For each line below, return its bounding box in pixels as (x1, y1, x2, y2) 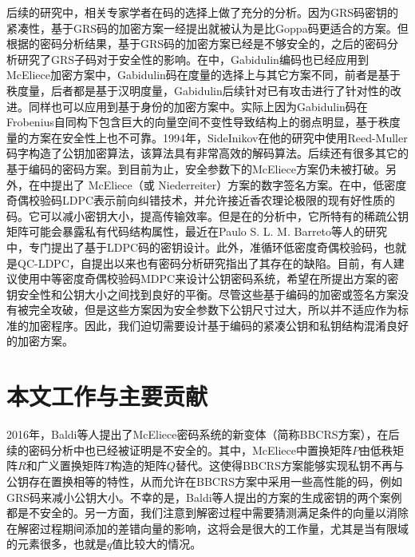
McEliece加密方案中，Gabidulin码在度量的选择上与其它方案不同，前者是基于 (6, 66, 401, 83)
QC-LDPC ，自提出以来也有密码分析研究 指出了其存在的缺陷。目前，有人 (17, 254, 393, 271)
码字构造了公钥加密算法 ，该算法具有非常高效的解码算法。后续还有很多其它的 (6, 145, 409, 161)
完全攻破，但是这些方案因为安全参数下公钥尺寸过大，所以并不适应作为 (28, 301, 397, 318)
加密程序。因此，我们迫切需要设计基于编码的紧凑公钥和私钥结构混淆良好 (28, 316, 409, 333)
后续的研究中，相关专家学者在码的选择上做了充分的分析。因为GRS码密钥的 (6, 4, 399, 20)
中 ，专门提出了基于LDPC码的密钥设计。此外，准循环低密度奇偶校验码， (6, 238, 385, 255)
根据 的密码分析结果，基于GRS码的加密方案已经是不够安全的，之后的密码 (6, 35, 388, 52)
